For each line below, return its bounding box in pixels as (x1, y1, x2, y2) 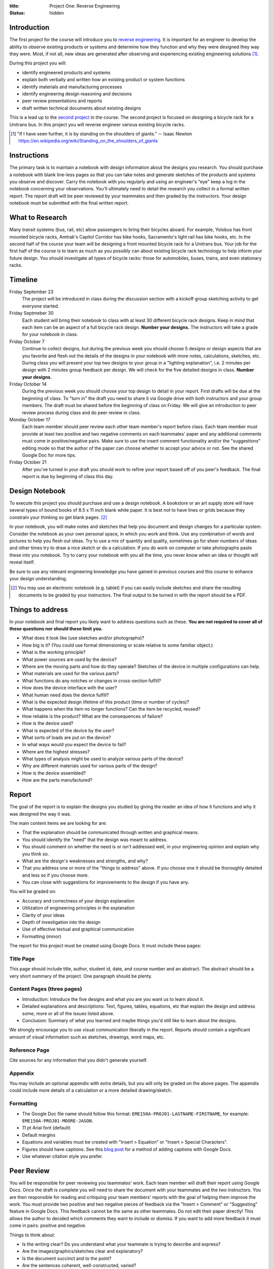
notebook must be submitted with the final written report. (9, 200, 129, 206)
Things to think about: (9, 1231, 55, 1238)
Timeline (9, 275, 38, 284)
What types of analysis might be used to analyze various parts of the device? (22, 756, 184, 762)
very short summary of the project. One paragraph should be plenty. (9, 973, 152, 979)
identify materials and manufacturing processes (22, 84, 122, 90)
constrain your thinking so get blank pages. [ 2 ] (9, 514, 108, 520)
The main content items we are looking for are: (9, 820, 107, 826)
